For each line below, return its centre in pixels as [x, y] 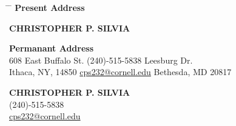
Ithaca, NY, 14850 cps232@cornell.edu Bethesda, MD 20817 [120, 72]
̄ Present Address [47, 7]
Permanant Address [52, 48]
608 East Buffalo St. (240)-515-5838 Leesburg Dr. [101, 60]
